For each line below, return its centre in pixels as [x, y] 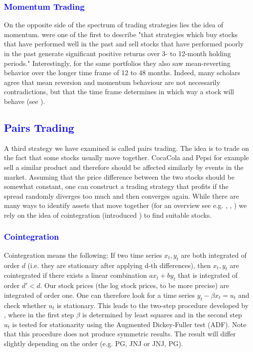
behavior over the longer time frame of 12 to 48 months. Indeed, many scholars [122, 72]
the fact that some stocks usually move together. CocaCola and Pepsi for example [126, 157]
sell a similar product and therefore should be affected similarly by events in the [124, 167]
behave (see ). [25, 101]
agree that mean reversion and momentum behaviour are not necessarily [112, 82]
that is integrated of [208, 275]
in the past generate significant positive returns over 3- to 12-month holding [117, 53]
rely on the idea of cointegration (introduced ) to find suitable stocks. [108, 215]
